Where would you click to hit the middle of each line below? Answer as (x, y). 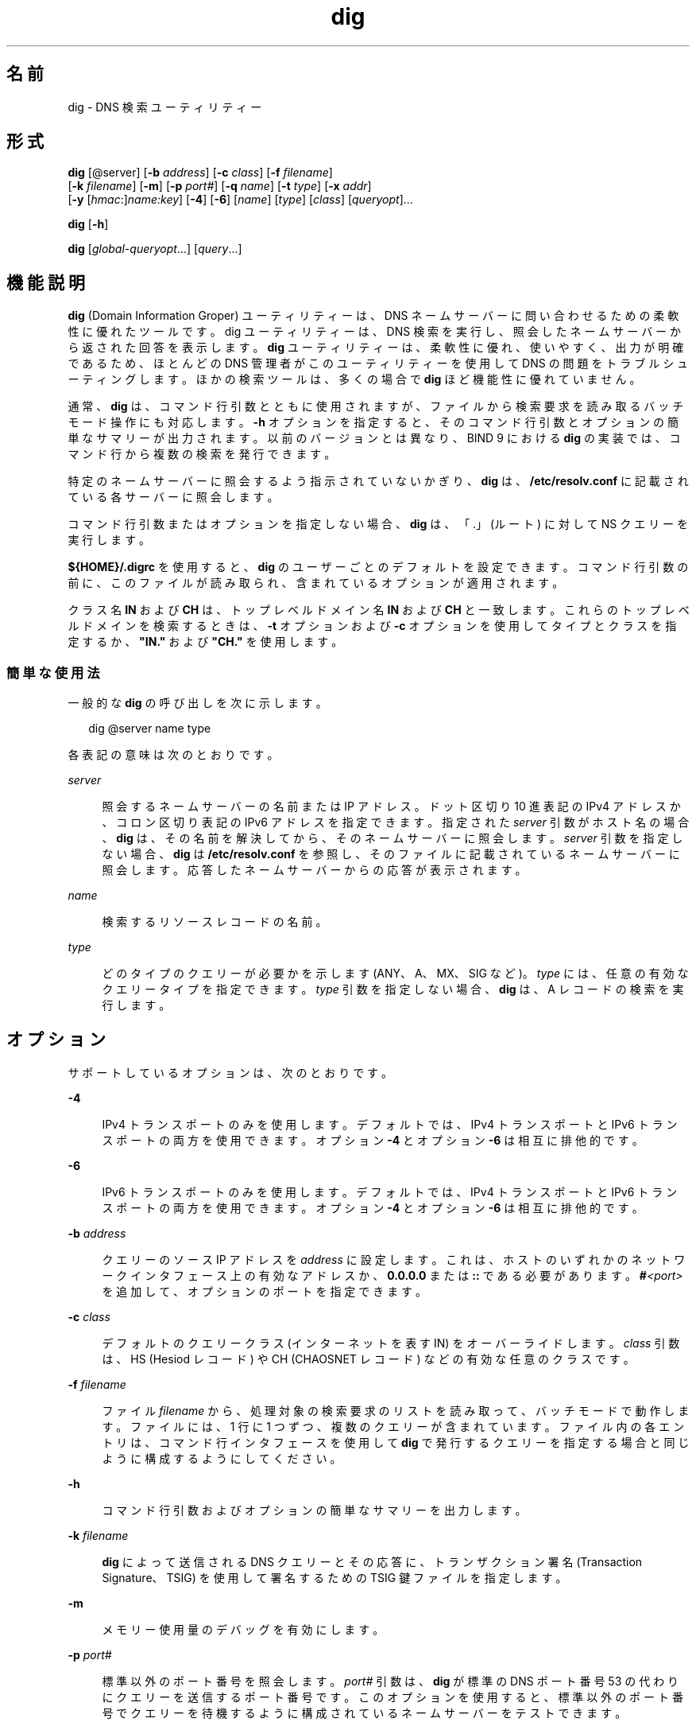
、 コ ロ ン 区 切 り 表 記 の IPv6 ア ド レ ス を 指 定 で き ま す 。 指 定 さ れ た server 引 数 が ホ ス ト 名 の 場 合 (396, 822)
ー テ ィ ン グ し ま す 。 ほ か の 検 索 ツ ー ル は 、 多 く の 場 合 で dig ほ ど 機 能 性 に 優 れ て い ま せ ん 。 (354, 379)
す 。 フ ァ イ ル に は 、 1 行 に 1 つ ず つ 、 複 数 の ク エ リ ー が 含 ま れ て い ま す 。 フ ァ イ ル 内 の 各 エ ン (393, 1426)
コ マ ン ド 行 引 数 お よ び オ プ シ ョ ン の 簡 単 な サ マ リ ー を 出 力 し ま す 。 (314, 1510)
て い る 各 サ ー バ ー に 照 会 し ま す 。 (173, 497)
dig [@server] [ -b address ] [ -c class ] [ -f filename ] (200, 173)
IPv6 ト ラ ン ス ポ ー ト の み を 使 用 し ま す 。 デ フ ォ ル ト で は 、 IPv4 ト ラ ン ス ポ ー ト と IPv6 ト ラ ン (390, 1191)
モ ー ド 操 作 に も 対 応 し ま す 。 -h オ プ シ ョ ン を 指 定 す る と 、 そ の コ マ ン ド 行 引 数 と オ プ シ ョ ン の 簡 (373, 422)
